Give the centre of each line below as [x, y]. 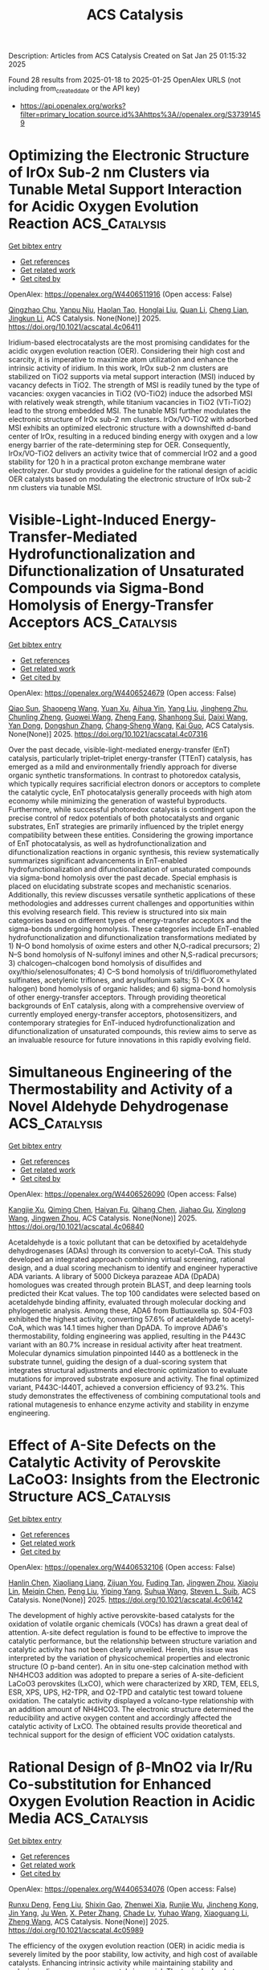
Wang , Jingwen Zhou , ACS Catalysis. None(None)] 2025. [103, 1218]
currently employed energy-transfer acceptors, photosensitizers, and [123, 1014]
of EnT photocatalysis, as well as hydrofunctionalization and [108, 843]
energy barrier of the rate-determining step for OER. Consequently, [119, 444]
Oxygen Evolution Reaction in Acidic [132, 1801]
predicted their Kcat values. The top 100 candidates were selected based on [134, 1293]
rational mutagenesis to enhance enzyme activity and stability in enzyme [129, 1404]
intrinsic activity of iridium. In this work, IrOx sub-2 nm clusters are [118, 368]
